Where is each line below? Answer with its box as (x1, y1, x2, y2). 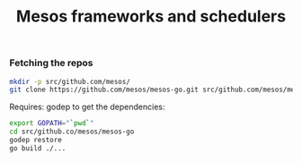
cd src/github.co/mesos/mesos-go (9, 127, 135, 136)
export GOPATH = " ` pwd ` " (9, 119, 94, 128)
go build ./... (9, 143, 67, 153)
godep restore (9, 136, 63, 145)
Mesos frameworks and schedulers (16, 6, 286, 27)
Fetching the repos (9, 56, 93, 69)
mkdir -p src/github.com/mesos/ (9, 77, 130, 86)
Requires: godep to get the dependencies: (9, 101, 165, 113)
